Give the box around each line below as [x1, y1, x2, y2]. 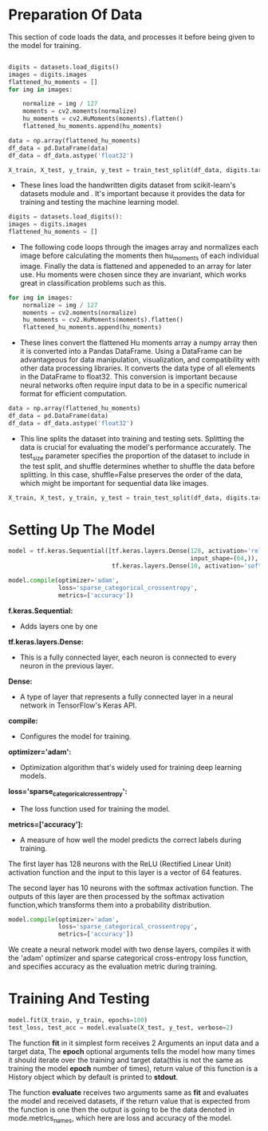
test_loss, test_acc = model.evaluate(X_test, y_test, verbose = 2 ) [8, 1023, 234, 1032]
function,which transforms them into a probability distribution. [8, 900, 212, 909]
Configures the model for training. [19, 731, 132, 741]
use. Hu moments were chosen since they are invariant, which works [19, 270, 247, 279]
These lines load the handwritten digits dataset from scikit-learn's [19, 180, 237, 190]
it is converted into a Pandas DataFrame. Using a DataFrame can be [19, 347, 242, 356]
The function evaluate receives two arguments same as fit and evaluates [8, 1087, 249, 1097]
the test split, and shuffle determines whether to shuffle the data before [19, 461, 255, 471]
